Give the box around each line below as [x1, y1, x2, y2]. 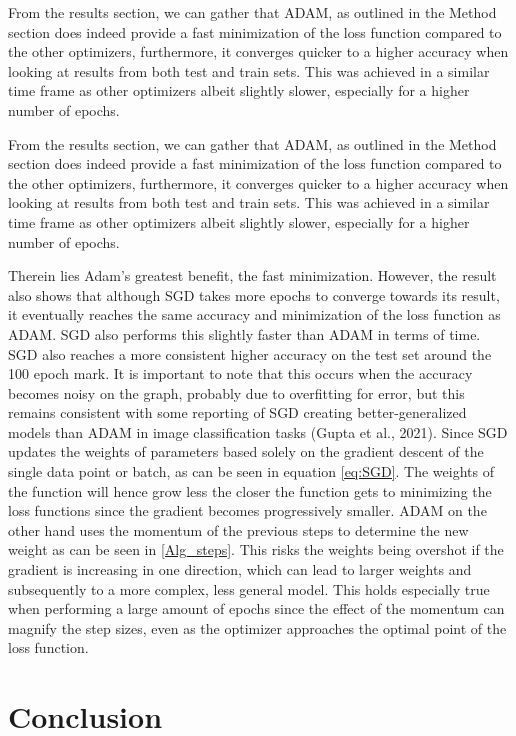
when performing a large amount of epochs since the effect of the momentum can [8, 598, 505, 619]
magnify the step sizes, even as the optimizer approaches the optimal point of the [8, 617, 507, 638]
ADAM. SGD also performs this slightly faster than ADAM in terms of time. [8, 323, 481, 344]
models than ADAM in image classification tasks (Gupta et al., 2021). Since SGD [8, 421, 508, 442]
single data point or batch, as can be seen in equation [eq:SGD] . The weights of [8, 461, 494, 482]
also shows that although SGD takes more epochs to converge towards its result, [8, 284, 500, 305]
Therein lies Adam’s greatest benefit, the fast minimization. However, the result [8, 265, 497, 286]
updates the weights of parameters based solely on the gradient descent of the [8, 441, 484, 462]
